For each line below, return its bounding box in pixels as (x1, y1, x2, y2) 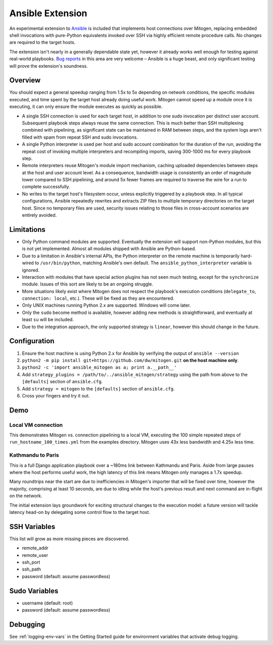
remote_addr (22, 545, 49, 551)
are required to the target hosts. (9, 39, 76, 46)
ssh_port (22, 559, 40, 565)
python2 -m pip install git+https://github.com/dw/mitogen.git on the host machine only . (22, 357, 239, 363)
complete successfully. (22, 184, 70, 190)
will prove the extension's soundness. (9, 63, 88, 69)
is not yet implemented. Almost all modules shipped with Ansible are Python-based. (22, 246, 197, 252)
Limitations (9, 225, 45, 234)
